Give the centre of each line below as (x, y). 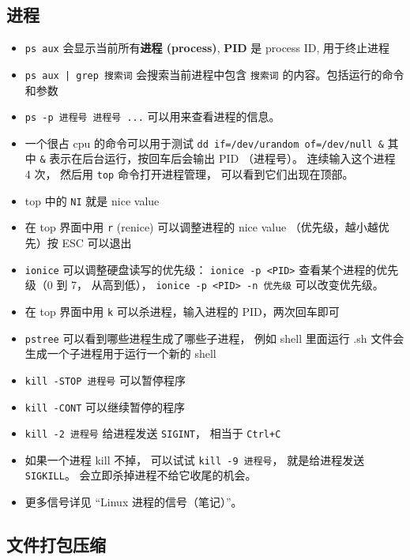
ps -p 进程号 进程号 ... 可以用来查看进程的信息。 (152, 117)
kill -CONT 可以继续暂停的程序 (105, 406)
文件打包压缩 (56, 545)
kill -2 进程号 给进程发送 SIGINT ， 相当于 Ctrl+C (153, 433)
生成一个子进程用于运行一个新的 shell (120, 353)
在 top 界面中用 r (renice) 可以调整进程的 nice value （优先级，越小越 (201, 227)
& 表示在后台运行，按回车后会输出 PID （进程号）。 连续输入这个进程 (218, 158)
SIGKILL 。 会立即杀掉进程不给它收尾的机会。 (141, 475)
